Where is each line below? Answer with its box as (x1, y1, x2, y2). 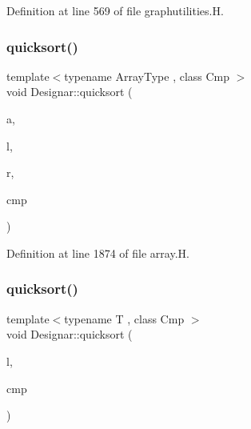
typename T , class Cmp (64, 310, 185, 327)
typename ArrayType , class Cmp (64, 67, 230, 84)
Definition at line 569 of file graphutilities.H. (6, 2, 224, 18)
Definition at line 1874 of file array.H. (6, 244, 189, 261)
